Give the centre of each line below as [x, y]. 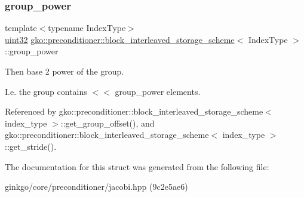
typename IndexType [87, 28]
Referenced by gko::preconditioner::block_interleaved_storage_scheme [134, 111]
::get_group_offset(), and [108, 123]
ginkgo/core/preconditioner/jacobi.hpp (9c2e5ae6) [96, 187]
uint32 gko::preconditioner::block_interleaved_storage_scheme [120, 39]
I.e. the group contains [46, 91]
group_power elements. [158, 91]
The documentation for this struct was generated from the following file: [137, 166]
